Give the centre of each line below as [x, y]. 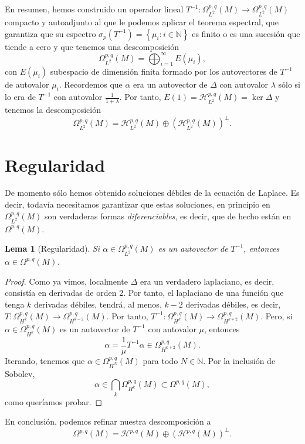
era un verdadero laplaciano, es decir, [207, 281]
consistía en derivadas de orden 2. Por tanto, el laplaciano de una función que [144, 293]
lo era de [20, 97]
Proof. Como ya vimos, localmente [66, 281]
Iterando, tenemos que [45, 360]
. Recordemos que [91, 84]
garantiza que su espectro [50, 33]
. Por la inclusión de [239, 360]
